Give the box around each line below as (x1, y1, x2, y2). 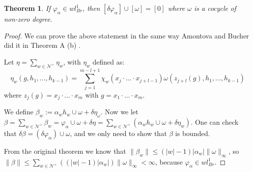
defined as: (92, 56, 125, 67)
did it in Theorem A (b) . (4, 40, 81, 50)
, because (155, 156, 183, 167)
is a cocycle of (194, 3, 236, 13)
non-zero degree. (4, 14, 53, 24)
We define (4, 106, 33, 117)
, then (82, 3, 100, 13)
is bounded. (175, 128, 210, 138)
